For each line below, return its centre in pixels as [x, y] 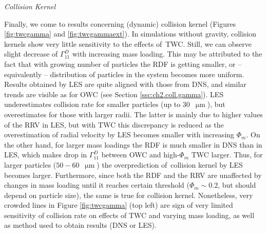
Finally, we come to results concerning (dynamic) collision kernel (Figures [120, 23]
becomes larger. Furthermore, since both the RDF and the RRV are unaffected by [133, 175]
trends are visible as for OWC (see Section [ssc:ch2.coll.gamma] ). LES [114, 94]
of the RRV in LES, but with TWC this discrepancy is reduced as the [114, 124]
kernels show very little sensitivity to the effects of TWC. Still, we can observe [128, 43]
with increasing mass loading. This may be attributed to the [167, 54]
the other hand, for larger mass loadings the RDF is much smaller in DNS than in [133, 144]
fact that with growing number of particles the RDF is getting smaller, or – [123, 64]
